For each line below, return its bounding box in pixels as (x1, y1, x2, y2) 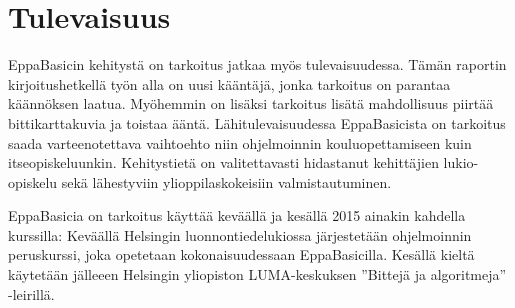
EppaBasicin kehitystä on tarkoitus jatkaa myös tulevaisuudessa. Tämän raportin (8, 54, 507, 75)
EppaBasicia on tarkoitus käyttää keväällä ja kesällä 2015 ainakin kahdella (8, 205, 466, 226)
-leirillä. (8, 283, 55, 304)
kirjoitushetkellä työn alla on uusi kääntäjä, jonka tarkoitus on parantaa (8, 73, 451, 94)
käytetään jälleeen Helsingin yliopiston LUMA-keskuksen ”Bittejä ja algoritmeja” (8, 264, 507, 285)
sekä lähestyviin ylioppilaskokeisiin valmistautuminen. (61, 171, 392, 192)
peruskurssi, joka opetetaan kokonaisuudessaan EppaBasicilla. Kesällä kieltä (8, 244, 475, 265)
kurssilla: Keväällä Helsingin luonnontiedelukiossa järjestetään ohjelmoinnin (8, 224, 472, 245)
